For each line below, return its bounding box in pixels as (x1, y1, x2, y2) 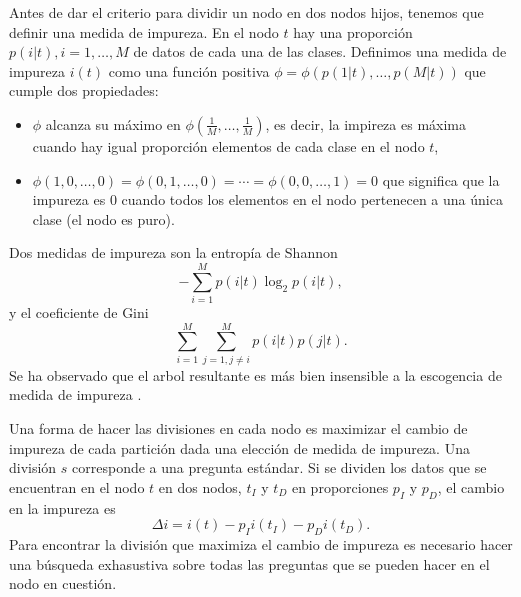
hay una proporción (293, 21, 413, 42)
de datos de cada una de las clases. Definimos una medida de (133, 41, 507, 62)
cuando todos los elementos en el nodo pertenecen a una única (121, 189, 503, 210)
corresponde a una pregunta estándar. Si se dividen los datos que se (72, 457, 487, 478)
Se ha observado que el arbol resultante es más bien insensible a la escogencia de (9, 364, 502, 385)
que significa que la (382, 169, 500, 190)
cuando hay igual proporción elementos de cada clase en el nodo (32, 135, 425, 156)
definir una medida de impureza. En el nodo (9, 21, 279, 42)
